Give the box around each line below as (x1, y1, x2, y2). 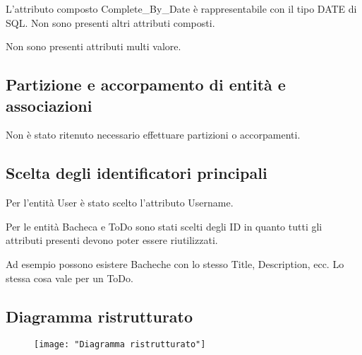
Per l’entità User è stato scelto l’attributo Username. (6, 195, 234, 210)
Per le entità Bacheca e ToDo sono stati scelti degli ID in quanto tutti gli (6, 219, 322, 233)
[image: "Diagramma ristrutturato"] (34, 339, 206, 350)
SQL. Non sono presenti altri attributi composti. (6, 15, 215, 30)
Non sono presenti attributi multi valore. (6, 39, 181, 54)
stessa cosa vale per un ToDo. (6, 270, 133, 285)
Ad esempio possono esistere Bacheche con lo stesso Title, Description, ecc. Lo (6, 256, 344, 271)
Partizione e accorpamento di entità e (6, 74, 286, 95)
